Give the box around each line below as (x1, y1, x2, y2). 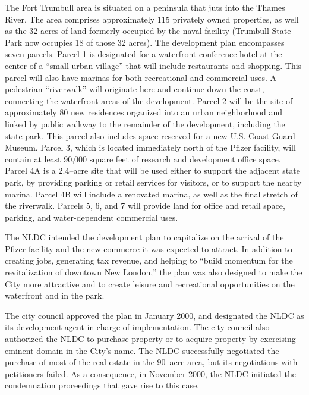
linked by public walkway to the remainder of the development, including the (5, 117, 285, 130)
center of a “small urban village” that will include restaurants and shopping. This (5, 59, 302, 71)
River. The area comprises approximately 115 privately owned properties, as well (5, 12, 299, 25)
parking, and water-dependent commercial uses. (5, 211, 178, 223)
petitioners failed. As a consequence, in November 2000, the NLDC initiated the (5, 367, 296, 380)
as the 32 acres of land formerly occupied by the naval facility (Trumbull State (5, 24, 291, 37)
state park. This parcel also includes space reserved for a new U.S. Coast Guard (5, 129, 295, 142)
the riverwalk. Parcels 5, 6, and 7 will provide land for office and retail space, (5, 199, 285, 212)
